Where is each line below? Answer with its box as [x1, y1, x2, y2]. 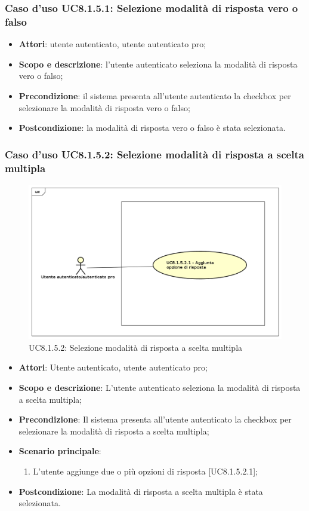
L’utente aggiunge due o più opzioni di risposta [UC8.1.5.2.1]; [33, 464, 258, 477]
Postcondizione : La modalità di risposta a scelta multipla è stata [18, 485, 263, 497]
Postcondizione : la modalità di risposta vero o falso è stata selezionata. [18, 121, 286, 134]
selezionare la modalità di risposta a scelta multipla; [18, 424, 209, 437]
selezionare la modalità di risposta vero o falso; [18, 101, 190, 114]
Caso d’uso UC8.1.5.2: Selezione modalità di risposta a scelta [5, 146, 304, 161]
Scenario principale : [18, 445, 101, 457]
